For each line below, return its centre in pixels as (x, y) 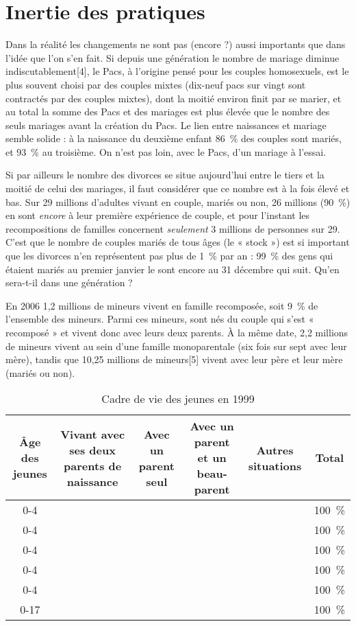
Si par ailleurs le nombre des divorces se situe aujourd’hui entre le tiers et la (165, 175)
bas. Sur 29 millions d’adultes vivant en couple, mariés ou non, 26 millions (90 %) (178, 201)
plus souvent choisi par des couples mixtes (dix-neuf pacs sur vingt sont (156, 84)
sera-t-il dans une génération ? (69, 282)
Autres (275, 450)
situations (275, 465)
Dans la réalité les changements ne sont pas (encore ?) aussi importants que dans (176, 44)
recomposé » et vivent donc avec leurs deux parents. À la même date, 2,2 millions (177, 332)
